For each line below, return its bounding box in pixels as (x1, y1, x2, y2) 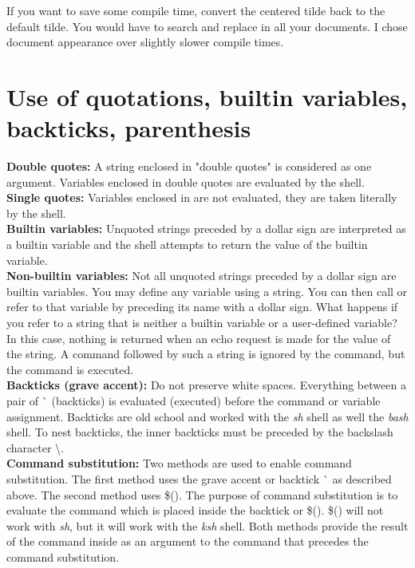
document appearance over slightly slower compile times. (6, 34, 284, 50)
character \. (6, 439, 65, 456)
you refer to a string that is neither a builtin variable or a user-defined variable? (6, 314, 397, 331)
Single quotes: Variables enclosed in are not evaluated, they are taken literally (6, 189, 397, 206)
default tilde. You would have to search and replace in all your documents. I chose (6, 18, 408, 34)
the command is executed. (6, 361, 134, 377)
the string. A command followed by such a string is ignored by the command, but (6, 345, 405, 362)
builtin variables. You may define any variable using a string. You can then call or (6, 282, 408, 299)
